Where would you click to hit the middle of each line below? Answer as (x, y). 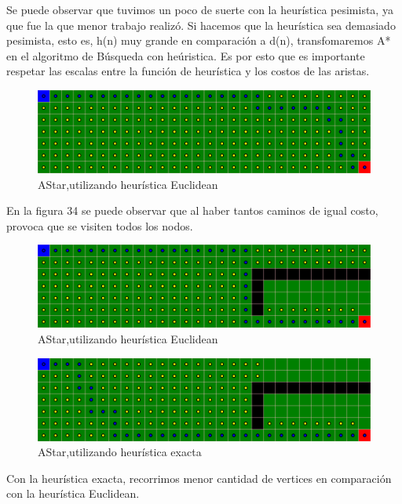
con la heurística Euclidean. (73, 493)
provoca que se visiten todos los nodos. (100, 225)
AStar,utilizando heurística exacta (120, 452)
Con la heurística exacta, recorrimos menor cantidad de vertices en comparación (199, 478)
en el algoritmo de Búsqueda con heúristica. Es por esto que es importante (186, 55)
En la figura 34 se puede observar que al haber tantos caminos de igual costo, (192, 210)
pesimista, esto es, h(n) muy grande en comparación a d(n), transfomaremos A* (199, 40)
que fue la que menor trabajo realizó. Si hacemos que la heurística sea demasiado (201, 25)
